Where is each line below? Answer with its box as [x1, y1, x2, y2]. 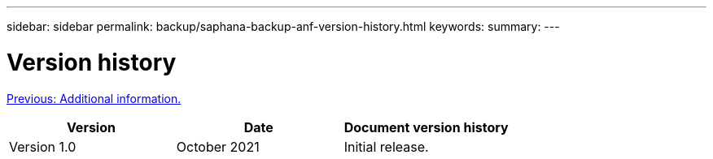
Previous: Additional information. [7, 91, 182, 105]
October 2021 [176, 138, 260, 155]
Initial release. [343, 138, 429, 155]
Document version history [343, 118, 509, 135]
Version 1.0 [9, 138, 77, 155]
